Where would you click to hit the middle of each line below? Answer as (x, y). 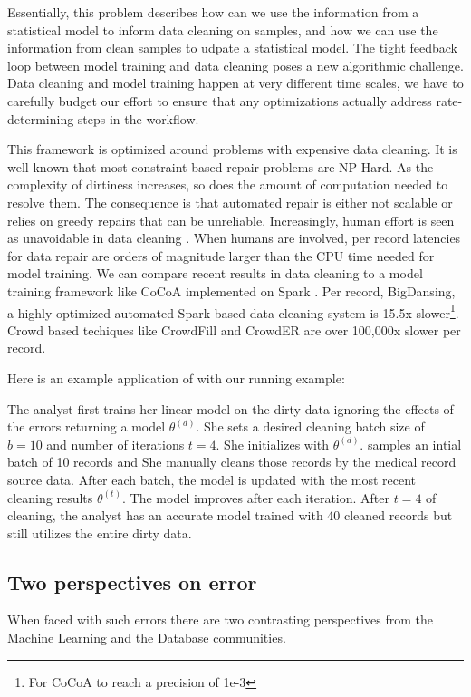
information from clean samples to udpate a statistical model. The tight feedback (232, 48)
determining (41, 118)
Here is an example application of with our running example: (176, 378)
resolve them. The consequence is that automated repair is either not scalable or (230, 202)
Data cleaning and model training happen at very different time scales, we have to (235, 83)
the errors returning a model (87, 426)
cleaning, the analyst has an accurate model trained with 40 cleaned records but (230, 515)
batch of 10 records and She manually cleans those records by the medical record (232, 462)
